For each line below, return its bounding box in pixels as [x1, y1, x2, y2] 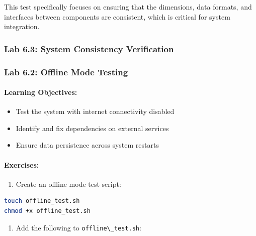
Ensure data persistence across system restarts [16, 140, 159, 150]
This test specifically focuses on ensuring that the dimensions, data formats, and [4, 2, 252, 12]
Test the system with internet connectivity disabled [16, 106, 175, 116]
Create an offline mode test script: [16, 178, 121, 189]
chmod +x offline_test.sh [4, 207, 91, 215]
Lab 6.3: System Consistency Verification [4, 42, 174, 55]
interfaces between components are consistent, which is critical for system [4, 11, 230, 22]
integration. [4, 21, 40, 32]
